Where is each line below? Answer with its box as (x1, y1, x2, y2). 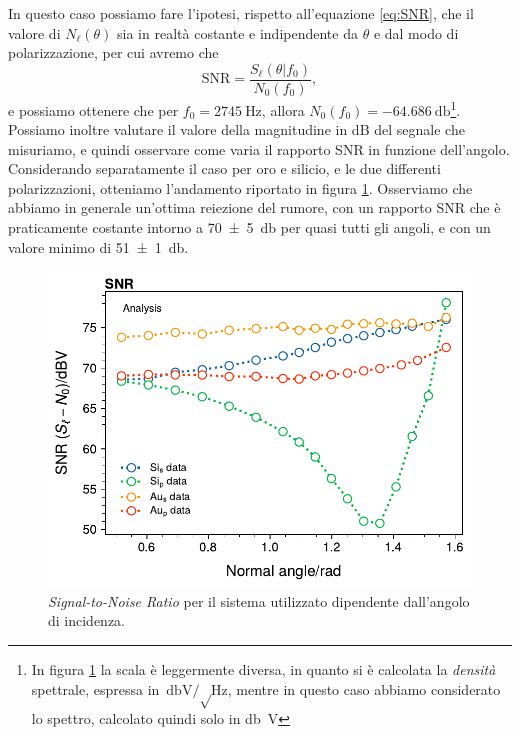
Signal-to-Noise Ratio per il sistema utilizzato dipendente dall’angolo (48, 590, 470, 611)
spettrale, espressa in (31, 678, 160, 699)
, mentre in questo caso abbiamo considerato (227, 678, 501, 699)
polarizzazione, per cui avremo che (8, 42, 219, 63)
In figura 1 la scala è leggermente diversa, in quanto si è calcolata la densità (31, 659, 496, 680)
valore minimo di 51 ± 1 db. (8, 236, 189, 257)
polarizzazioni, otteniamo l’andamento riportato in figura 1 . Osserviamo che (8, 177, 473, 198)
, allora (261, 99, 305, 120)
